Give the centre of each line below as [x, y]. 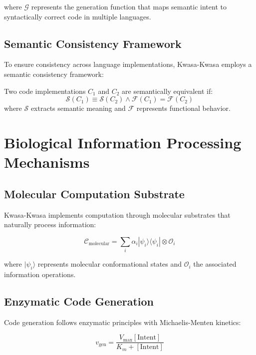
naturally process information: [50, 224]
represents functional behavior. [183, 108]
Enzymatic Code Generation [79, 301]
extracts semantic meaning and [78, 108]
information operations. [40, 274]
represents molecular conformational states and [110, 264]
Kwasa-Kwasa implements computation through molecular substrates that [117, 214]
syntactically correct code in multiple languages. [78, 16]
